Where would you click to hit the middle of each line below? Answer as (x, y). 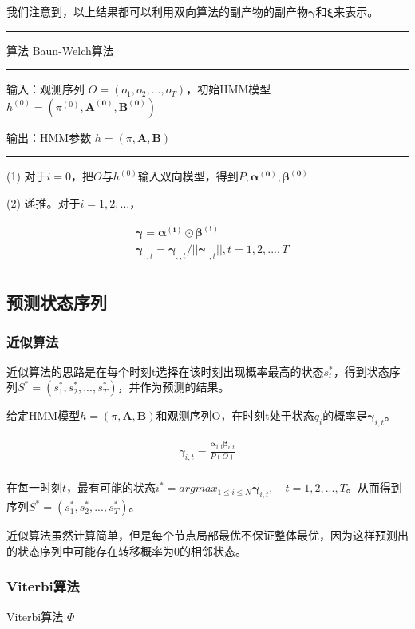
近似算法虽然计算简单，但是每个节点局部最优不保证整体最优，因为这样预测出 (207, 535)
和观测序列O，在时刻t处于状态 (235, 415)
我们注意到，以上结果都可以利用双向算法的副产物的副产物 (157, 11)
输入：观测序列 (45, 89)
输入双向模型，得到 (188, 176)
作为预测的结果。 (185, 387)
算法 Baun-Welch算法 (60, 50)
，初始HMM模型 (229, 89)
